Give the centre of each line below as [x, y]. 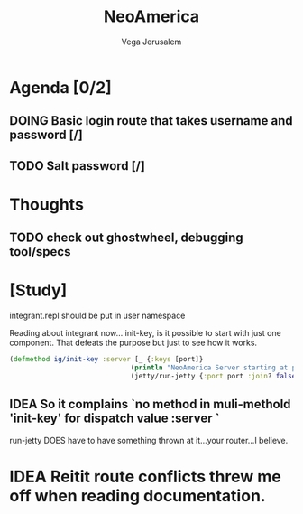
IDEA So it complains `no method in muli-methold [150, 404]
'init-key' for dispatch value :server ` [115, 419]
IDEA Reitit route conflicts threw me [145, 477]
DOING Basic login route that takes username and [151, 121]
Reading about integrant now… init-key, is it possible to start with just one [145, 333]
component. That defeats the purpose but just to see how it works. [133, 343]
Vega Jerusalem [151, 42]
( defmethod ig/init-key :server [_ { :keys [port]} [106, 360]
